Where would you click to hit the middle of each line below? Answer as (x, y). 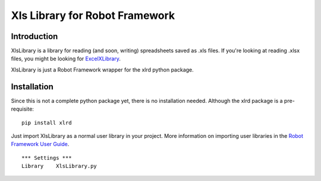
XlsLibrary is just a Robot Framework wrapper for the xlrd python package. (103, 70)
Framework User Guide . (40, 144)
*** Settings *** (47, 158)
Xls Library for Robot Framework (93, 15)
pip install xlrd (47, 122)
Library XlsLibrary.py (59, 166)
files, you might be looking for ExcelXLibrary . (66, 59)
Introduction (34, 36)
